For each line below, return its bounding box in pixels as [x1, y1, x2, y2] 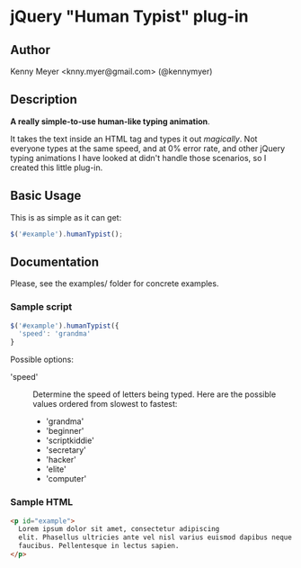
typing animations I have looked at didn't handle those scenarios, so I [10, 152, 267, 163]
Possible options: [10, 354, 75, 365]
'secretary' [45, 445, 86, 455]
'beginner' [45, 426, 84, 437]
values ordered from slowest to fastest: [32, 399, 178, 410]
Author [10, 42, 50, 58]
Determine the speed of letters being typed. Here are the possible [32, 389, 277, 400]
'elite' [45, 464, 66, 474]
